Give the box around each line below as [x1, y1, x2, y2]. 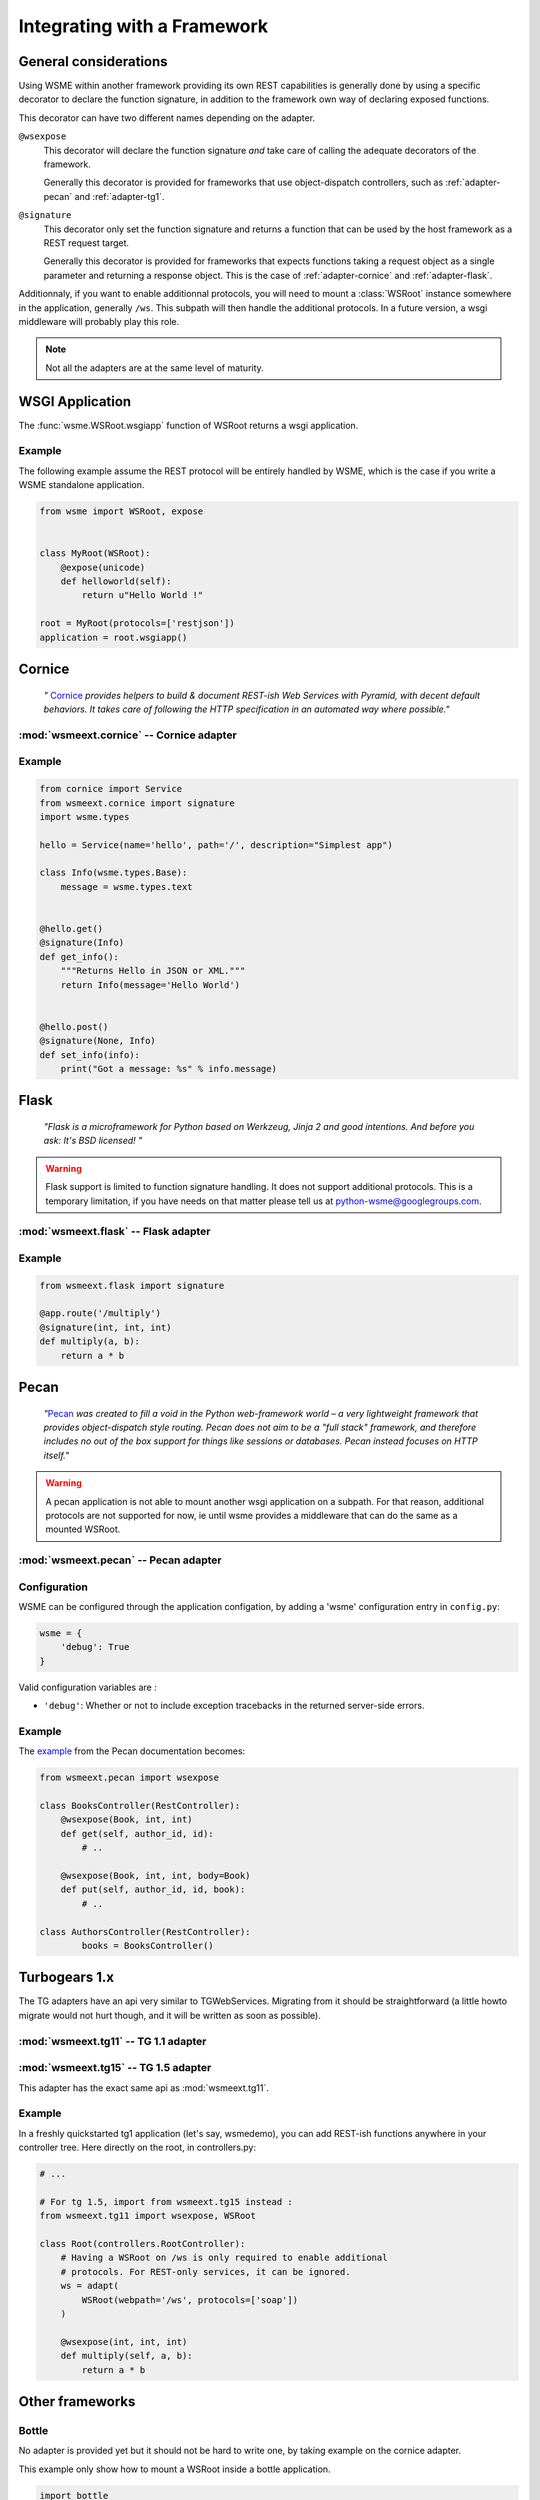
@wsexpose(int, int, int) [60, 2336, 188, 2347]
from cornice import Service [39, 783, 183, 795]
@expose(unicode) [60, 561, 146, 573]
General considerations [18, 53, 169, 70]
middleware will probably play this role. [18, 315, 180, 327]
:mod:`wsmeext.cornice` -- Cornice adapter [18, 728, 237, 742]
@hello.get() [39, 923, 104, 935]
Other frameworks [18, 2393, 136, 2410]
